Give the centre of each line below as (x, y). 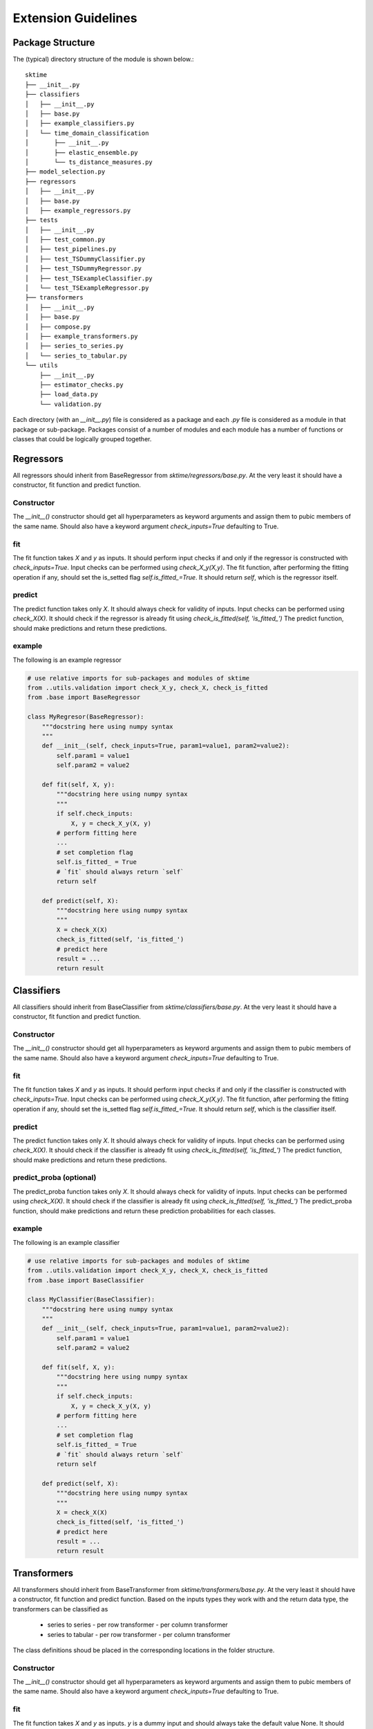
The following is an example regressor (67, 660)
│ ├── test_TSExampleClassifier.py (89, 278)
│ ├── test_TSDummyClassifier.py (85, 259)
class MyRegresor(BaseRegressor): (86, 717)
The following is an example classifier (66, 1242)
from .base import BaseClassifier (86, 1280)
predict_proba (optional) (55, 1178)
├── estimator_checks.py (81, 385)
